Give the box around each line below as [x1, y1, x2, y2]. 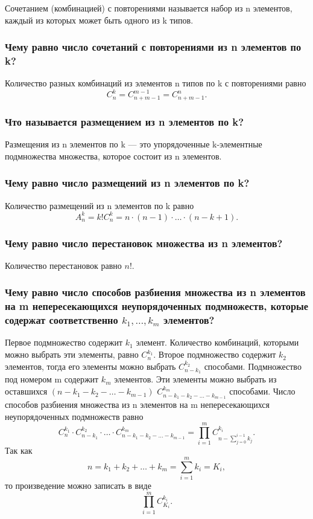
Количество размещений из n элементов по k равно [5, 199, 194, 211]
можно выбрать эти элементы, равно [5, 348, 139, 361]
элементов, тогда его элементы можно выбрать [5, 359, 176, 372]
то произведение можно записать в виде [5, 479, 151, 491]
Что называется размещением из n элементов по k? [5, 114, 244, 129]
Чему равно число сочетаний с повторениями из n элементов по [5, 39, 302, 54]
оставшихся [5, 385, 48, 398]
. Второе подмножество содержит [153, 348, 276, 361]
